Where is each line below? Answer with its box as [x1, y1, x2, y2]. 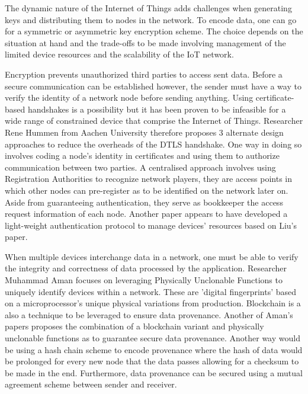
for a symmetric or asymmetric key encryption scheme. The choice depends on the [5, 25, 303, 37]
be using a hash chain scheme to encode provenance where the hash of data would [5, 343, 303, 355]
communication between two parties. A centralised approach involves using [5, 161, 276, 173]
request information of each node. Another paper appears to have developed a [5, 207, 288, 220]
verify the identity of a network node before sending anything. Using [5, 91, 254, 104]
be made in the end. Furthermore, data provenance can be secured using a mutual [5, 366, 303, 379]
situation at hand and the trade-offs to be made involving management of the [5, 36, 286, 49]
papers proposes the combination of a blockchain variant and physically [5, 320, 264, 332]
